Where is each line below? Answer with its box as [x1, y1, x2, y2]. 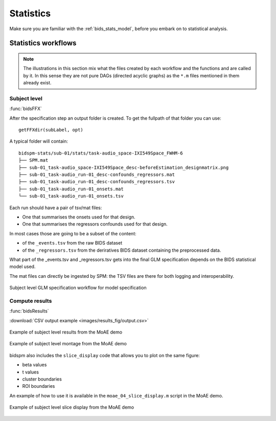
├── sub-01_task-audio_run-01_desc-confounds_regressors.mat [18, 172, 175, 178]
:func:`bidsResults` [9, 308, 49, 314]
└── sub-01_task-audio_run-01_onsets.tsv [18, 193, 124, 199]
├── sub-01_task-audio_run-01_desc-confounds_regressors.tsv [18, 179, 175, 185]
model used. [9, 263, 36, 270]
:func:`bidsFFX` [9, 105, 42, 112]
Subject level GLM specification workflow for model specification [9, 284, 147, 291]
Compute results [9, 297, 52, 304]
